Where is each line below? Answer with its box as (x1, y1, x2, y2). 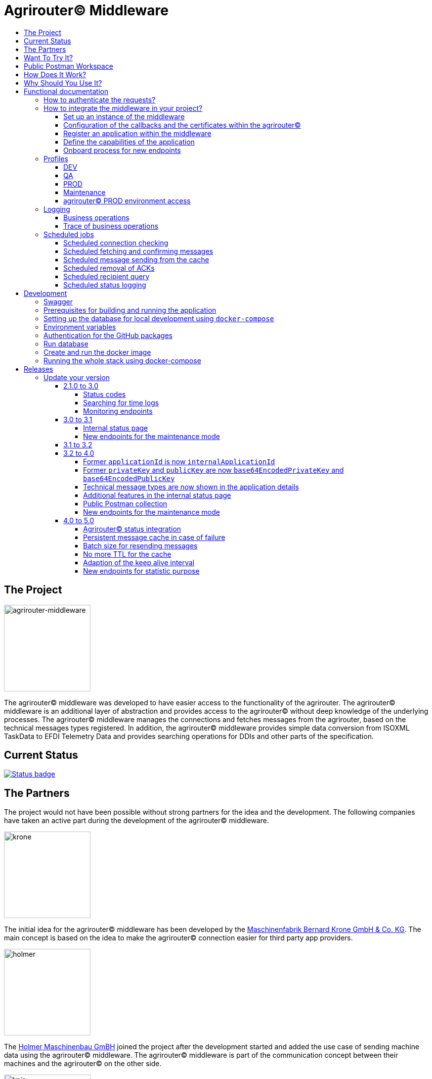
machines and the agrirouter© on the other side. (4, 1059, 162, 1068)
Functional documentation (24, 87, 109, 96)
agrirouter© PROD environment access (63, 196, 191, 205)
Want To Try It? (24, 53, 73, 62)
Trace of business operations (63, 221, 159, 230)
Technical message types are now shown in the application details (83, 482, 299, 491)
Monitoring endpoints (83, 406, 153, 415)
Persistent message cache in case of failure (83, 533, 225, 541)
